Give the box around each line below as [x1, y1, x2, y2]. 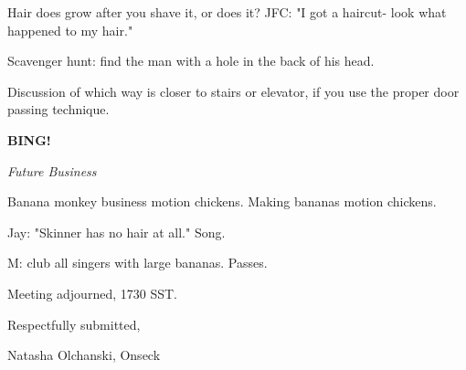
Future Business [7, 161, 97, 180]
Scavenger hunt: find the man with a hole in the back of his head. [7, 51, 375, 70]
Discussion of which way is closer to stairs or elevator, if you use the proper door [7, 81, 460, 100]
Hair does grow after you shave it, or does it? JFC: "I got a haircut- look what [7, 3, 447, 21]
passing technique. [7, 100, 110, 119]
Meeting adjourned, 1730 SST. [7, 283, 177, 302]
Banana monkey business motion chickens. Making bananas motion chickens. [7, 192, 437, 211]
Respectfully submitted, [7, 314, 141, 333]
